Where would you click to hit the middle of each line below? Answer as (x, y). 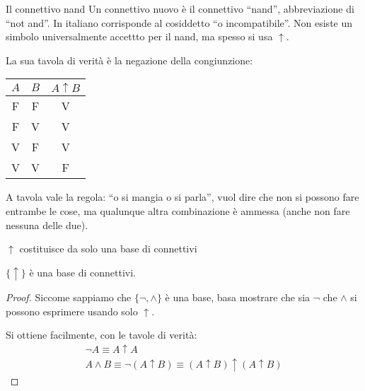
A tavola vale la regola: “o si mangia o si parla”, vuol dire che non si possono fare (182, 197)
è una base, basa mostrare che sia (238, 297)
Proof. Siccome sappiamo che (69, 297)
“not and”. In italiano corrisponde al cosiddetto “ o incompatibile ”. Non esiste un (179, 22)
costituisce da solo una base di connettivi (108, 249)
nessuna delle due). (47, 224)
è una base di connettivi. (82, 272)
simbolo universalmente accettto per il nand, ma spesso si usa (139, 36)
